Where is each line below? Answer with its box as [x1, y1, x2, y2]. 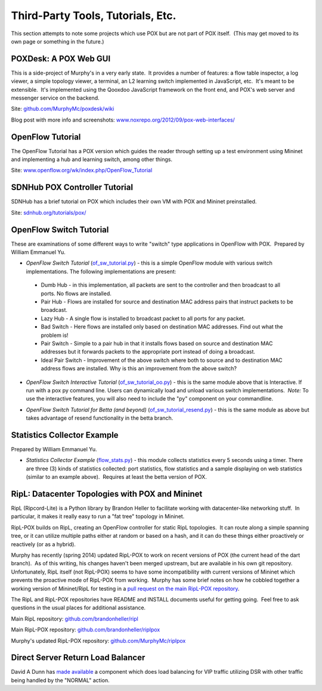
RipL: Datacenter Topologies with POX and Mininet [11, 489, 203, 499]
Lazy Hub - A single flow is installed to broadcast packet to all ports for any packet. [41, 315, 246, 322]
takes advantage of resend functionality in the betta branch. [26, 414, 174, 422]
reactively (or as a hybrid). [11, 540, 76, 548]
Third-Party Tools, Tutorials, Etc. [11, 9, 177, 22]
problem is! [41, 331, 69, 339]
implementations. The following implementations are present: [26, 268, 177, 275]
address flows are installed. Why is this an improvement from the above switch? [41, 365, 237, 372]
